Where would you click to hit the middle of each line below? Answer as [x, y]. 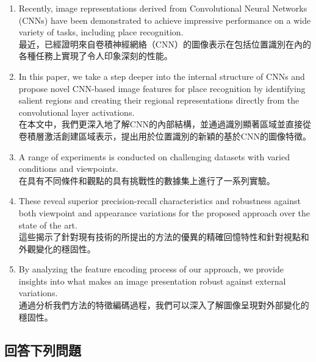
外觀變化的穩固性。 [57, 248]
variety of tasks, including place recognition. [101, 32]
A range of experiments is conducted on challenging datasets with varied [154, 156]
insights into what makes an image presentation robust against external [152, 281]
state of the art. [48, 225]
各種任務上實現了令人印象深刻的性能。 [95, 56]
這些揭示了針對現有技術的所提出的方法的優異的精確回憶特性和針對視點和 [164, 237]
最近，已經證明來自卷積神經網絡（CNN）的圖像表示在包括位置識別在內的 [165, 44]
